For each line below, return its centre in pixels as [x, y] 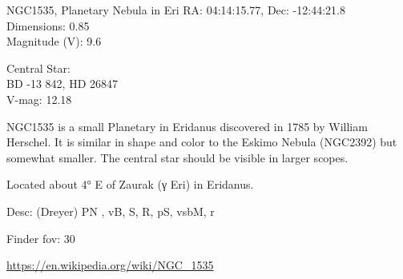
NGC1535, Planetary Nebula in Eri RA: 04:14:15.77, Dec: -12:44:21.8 [176, 10]
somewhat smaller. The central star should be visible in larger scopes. [177, 157]
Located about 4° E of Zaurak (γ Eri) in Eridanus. [130, 184]
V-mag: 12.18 [39, 99]
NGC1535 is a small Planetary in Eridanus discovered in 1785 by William [187, 126]
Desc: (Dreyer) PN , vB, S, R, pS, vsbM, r [111, 211]
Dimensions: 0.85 [48, 25]
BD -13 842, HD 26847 [62, 84]
